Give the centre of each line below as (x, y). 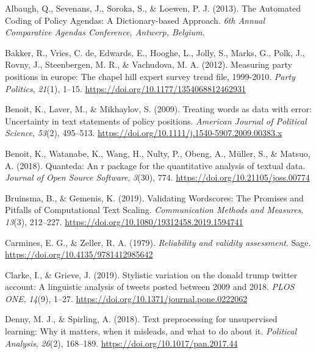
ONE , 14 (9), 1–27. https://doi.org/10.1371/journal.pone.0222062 (126, 298)
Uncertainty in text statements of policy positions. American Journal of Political (156, 121)
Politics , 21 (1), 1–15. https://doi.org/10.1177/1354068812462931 (125, 88)
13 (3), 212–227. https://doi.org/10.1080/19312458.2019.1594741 (124, 221)
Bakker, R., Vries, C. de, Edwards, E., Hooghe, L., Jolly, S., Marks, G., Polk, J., (155, 52)
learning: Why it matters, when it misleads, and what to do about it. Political (151, 331)
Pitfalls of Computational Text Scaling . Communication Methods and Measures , (154, 210)
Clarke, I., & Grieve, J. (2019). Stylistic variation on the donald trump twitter (151, 274)
